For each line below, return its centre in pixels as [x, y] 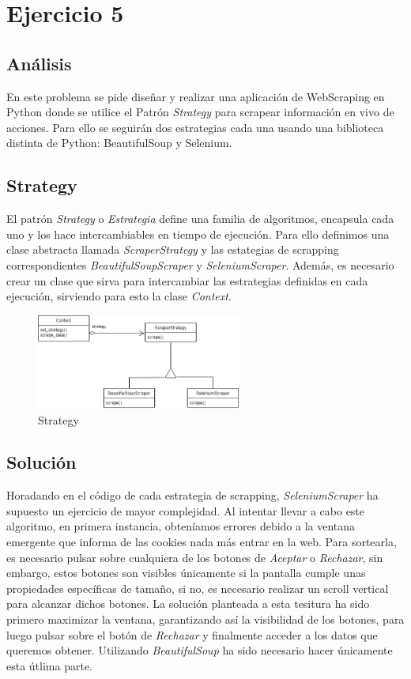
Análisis [39, 63]
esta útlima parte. [50, 665]
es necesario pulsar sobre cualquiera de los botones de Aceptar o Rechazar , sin [195, 557]
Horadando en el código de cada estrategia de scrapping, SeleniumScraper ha [192, 495]
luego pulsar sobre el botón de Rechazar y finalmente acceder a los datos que [192, 634]
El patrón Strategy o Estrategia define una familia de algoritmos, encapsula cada [200, 219]
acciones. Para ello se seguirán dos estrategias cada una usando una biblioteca [195, 127]
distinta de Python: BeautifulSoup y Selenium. [119, 143]
